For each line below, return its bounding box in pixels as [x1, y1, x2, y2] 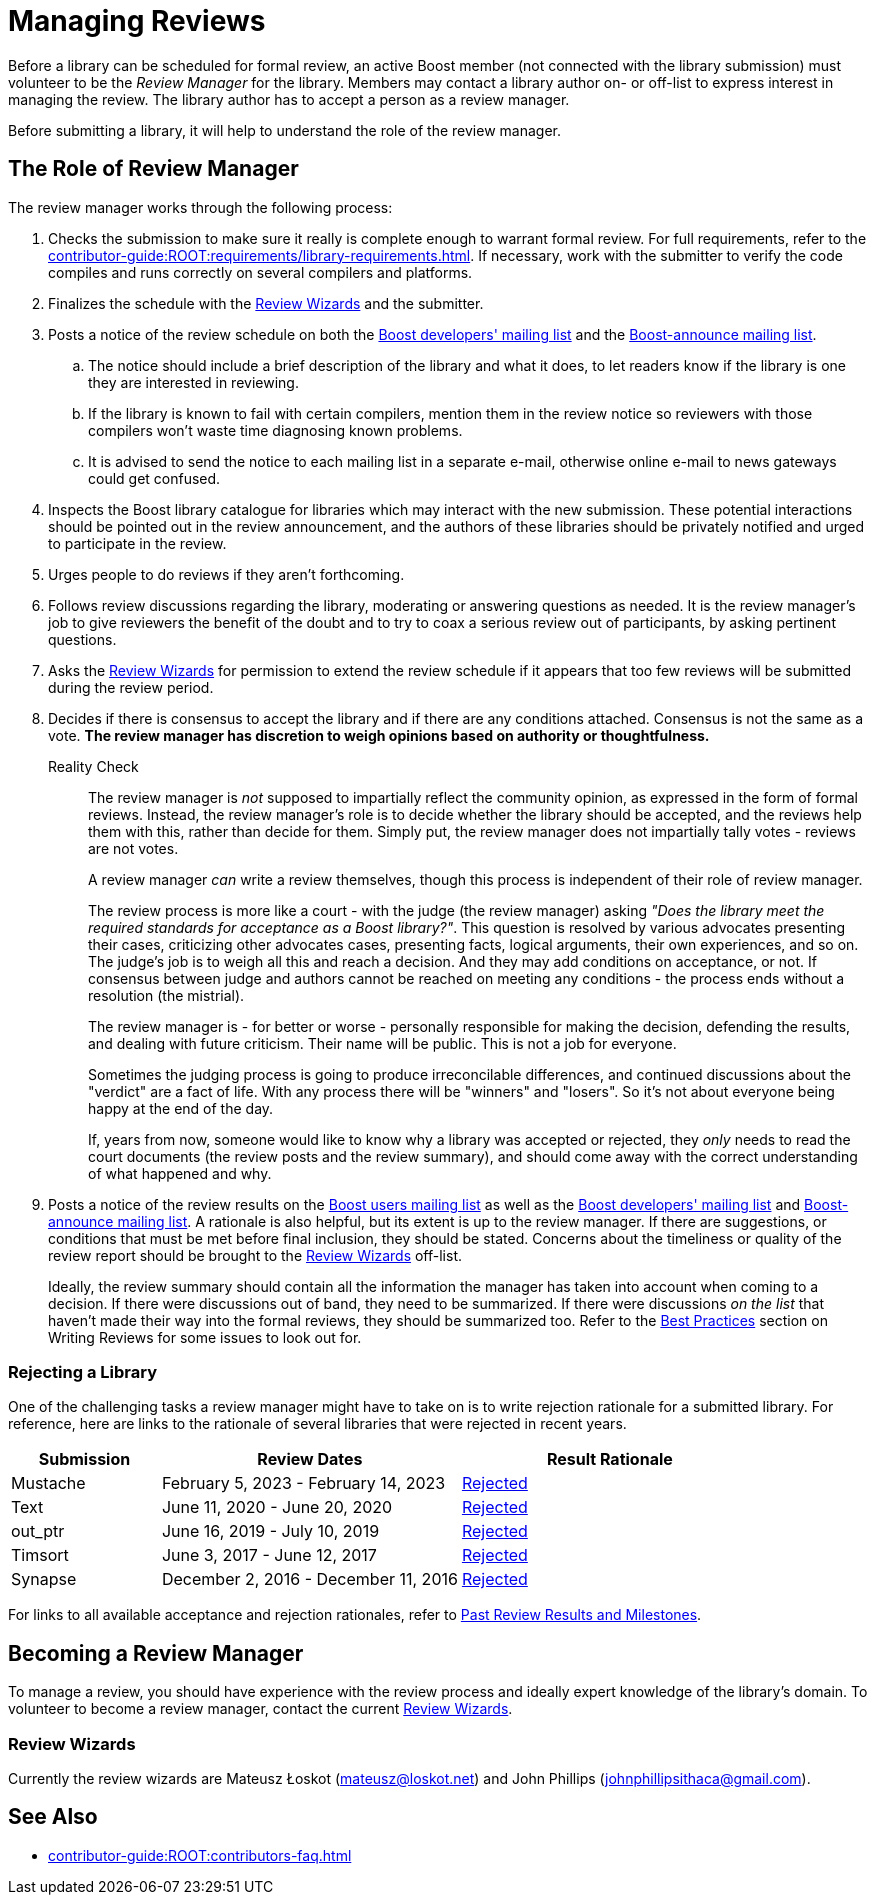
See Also [8, 1804, 98, 1830]
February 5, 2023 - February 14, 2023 [161, 1473, 446, 1494]
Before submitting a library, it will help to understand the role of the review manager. [8, 121, 561, 139]
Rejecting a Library [8, 1361, 157, 1382]
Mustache [11, 1473, 86, 1494]
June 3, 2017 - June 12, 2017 [161, 1545, 377, 1566]
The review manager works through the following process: [8, 198, 393, 216]
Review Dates [257, 1449, 363, 1470]
